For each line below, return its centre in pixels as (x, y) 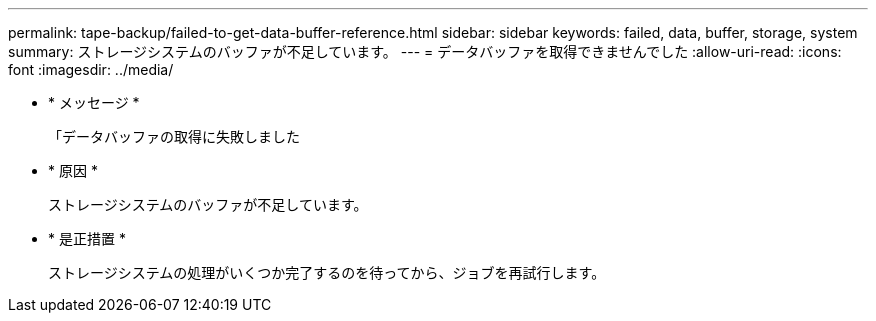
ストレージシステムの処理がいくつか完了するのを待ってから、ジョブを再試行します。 (327, 272)
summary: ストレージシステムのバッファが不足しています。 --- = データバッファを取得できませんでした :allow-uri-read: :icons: (425, 51)
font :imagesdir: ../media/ (91, 69)
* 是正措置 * (87, 238)
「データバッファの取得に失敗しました (174, 136)
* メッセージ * (94, 102)
